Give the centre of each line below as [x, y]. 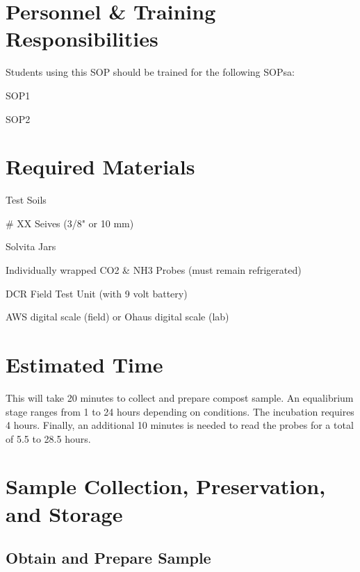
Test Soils [26, 200]
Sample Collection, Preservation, [166, 486]
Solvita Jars [31, 246]
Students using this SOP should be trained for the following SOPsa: [150, 72]
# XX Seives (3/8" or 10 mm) [70, 223]
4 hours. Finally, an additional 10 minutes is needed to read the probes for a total [180, 425]
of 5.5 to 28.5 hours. [48, 438]
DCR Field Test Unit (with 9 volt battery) [97, 293]
